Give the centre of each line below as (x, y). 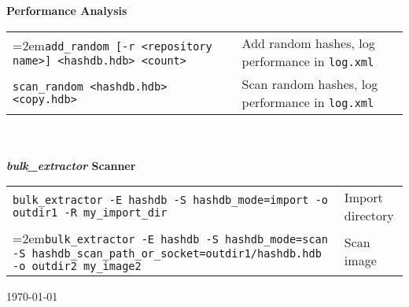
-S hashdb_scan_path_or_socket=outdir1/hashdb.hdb (167, 254)
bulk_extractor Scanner (71, 165)
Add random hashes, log (308, 43)
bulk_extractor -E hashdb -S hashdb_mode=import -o (171, 200)
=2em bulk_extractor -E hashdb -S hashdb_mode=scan (170, 239)
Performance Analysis (67, 10)
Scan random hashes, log (310, 83)
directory (369, 216)
